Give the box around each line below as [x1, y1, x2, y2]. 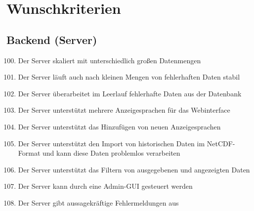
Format [18, 148, 41, 158]
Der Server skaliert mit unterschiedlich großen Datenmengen [18, 55, 201, 65]
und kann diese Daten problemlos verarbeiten [42, 148, 180, 158]
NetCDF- [207, 138, 235, 148]
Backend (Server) [6, 32, 97, 47]
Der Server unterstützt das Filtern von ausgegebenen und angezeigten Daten [18, 164, 250, 174]
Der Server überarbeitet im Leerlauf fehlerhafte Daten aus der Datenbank [18, 88, 242, 98]
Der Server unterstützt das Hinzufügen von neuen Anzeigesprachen [18, 121, 221, 131]
